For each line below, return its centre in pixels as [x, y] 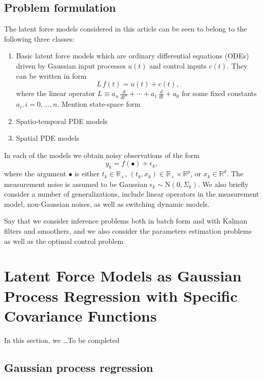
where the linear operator [56, 93]
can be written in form [51, 75]
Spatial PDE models [48, 138]
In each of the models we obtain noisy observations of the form [102, 155]
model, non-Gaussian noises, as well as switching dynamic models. [107, 203]
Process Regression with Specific [121, 295]
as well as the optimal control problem [64, 241]
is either [87, 174]
